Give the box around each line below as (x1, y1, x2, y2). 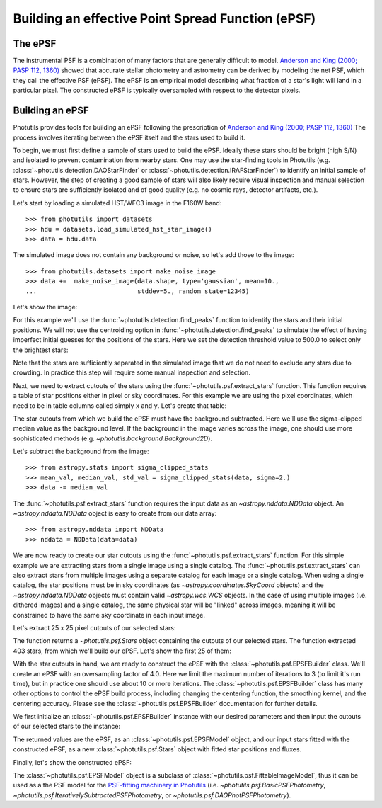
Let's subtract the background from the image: (13, 447, 149, 456)
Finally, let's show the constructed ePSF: (13, 758, 132, 766)
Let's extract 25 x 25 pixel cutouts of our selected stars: (13, 623, 176, 632)
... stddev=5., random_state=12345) (25, 287, 250, 295)
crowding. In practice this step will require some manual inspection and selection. (13, 368, 250, 377)
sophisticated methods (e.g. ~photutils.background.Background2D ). (13, 434, 212, 443)
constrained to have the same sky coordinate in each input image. (13, 610, 205, 619)
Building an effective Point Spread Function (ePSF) (13, 11, 316, 26)
